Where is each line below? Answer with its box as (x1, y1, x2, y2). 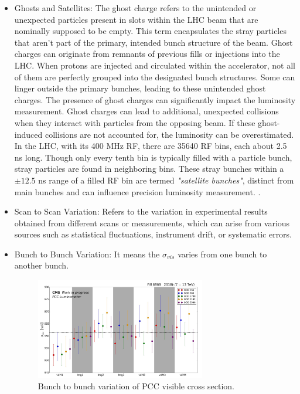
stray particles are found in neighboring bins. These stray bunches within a (14, 162, 284, 175)
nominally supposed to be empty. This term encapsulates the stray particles (14, 25, 287, 37)
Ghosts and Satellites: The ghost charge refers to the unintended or (14, 2, 257, 13)
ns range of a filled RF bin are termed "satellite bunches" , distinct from (38, 174, 294, 186)
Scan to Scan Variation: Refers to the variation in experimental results (14, 205, 268, 218)
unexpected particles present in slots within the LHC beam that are (14, 13, 258, 25)
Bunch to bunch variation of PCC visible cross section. (37, 380, 235, 392)
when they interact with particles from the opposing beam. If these (14, 116, 255, 128)
